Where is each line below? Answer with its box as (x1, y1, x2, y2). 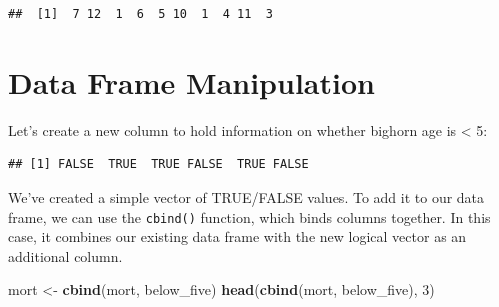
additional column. (8, 245, 123, 266)
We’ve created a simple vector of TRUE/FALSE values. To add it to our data (8, 186, 485, 207)
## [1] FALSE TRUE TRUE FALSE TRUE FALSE (8, 157, 309, 172)
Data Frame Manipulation (8, 61, 375, 102)
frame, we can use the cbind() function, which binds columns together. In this (8, 206, 491, 227)
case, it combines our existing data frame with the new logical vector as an (8, 226, 467, 247)
